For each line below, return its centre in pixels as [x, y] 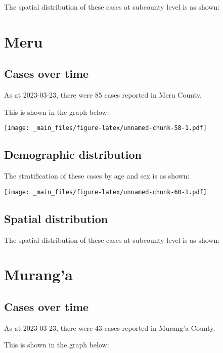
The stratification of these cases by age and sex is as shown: [97, 176]
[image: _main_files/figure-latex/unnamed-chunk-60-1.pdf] [105, 192]
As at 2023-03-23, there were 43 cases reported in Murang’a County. [110, 327]
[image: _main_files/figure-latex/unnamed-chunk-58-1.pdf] [105, 128]
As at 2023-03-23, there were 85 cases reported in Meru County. [103, 95]
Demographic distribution [73, 155]
